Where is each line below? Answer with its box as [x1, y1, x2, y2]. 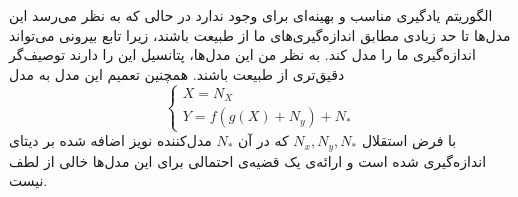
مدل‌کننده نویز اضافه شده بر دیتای [9, 130, 212, 151]
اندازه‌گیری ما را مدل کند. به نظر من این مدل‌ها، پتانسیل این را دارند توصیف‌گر [9, 44, 476, 65]
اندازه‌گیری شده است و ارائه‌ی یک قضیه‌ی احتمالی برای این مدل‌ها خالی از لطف [9, 150, 487, 171]
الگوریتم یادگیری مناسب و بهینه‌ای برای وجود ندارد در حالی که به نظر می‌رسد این [9, 5, 493, 25]
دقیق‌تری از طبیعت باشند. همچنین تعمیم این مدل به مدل [9, 63, 345, 84]
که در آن [238, 130, 289, 151]
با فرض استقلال [361, 130, 457, 151]
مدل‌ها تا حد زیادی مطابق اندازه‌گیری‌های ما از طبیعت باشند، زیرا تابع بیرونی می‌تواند [9, 24, 511, 45]
